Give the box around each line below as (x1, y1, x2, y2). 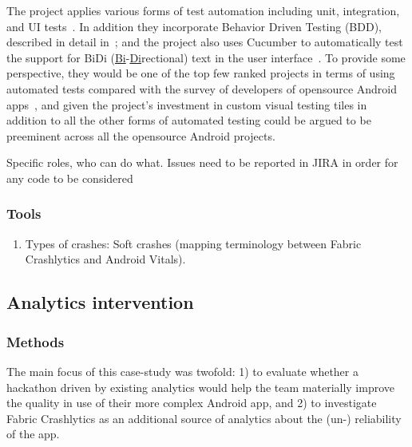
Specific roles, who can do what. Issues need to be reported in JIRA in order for (6, 154, 398, 171)
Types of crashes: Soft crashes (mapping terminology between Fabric (25, 235, 362, 251)
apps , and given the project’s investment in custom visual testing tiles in (6, 96, 367, 113)
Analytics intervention (6, 290, 194, 314)
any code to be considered (6, 169, 133, 186)
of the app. (6, 425, 60, 442)
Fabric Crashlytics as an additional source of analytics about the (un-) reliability (6, 409, 402, 426)
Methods (6, 331, 65, 351)
